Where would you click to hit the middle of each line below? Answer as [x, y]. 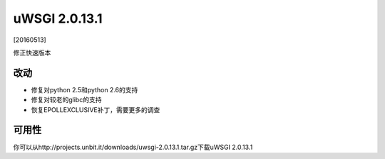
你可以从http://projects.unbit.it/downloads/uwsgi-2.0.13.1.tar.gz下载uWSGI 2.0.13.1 [133, 147]
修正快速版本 [32, 53]
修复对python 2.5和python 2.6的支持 [84, 89]
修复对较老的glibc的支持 [66, 100]
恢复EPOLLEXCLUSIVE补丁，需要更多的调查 [96, 109]
